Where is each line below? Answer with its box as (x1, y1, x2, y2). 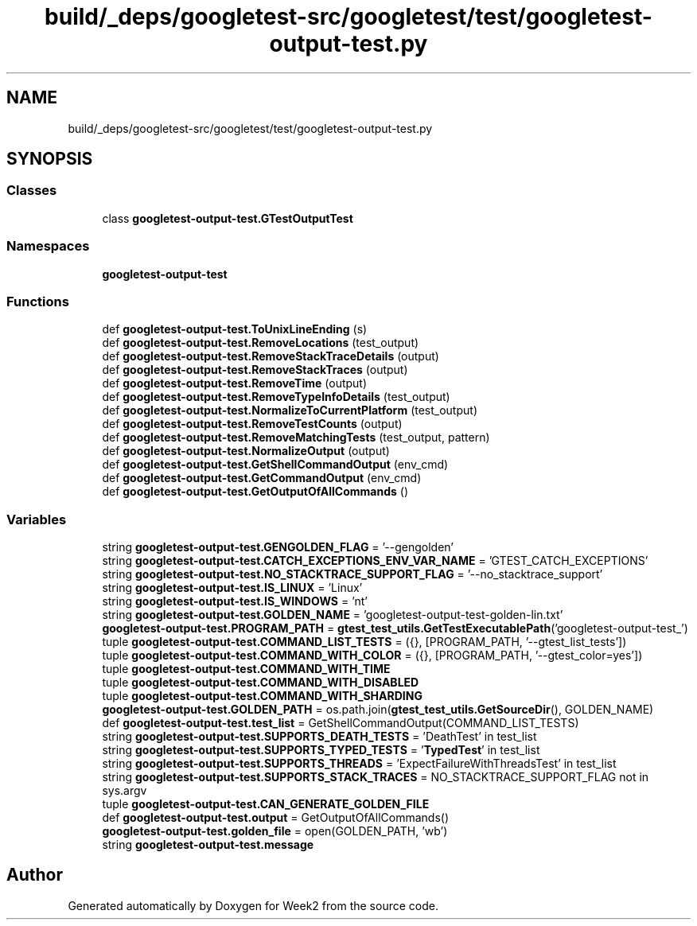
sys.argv (102, 784, 147, 798)
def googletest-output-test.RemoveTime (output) (102, 376, 368, 391)
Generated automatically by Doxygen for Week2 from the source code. (68, 898, 438, 912)
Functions (6, 293, 69, 309)
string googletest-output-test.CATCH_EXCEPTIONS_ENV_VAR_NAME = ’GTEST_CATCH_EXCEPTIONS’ (102, 554, 648, 568)
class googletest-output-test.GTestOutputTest (102, 211, 353, 225)
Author (6, 865, 63, 885)
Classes (6, 182, 57, 199)
